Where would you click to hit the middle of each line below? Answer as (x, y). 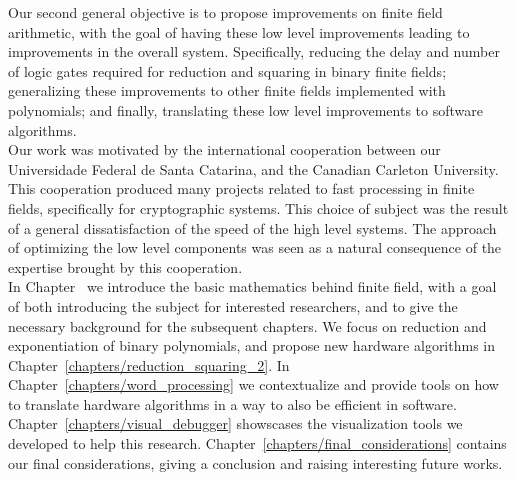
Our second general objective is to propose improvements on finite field (225, 12)
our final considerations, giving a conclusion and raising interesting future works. (255, 462)
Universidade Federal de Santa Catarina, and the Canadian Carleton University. (253, 168)
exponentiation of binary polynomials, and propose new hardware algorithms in (252, 345)
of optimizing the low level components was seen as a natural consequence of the (255, 247)
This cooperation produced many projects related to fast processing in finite (241, 188)
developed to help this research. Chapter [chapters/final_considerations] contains (257, 443)
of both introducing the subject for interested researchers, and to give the (233, 305)
